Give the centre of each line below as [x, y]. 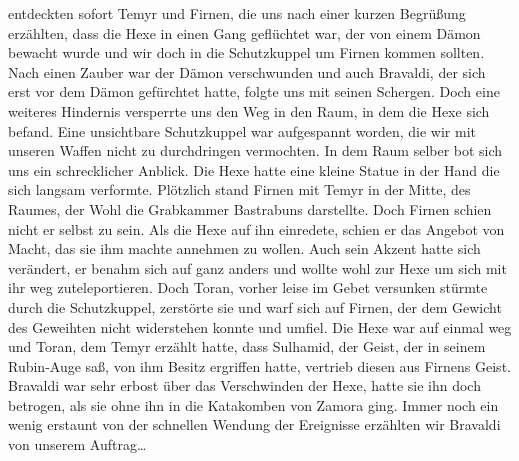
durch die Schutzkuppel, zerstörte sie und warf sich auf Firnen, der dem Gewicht [255, 306]
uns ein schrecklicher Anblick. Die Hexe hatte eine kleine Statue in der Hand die [254, 169]
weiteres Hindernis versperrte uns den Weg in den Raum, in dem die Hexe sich [249, 110]
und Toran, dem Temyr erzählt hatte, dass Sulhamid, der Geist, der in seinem [247, 346]
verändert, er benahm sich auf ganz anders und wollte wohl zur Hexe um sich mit [257, 267]
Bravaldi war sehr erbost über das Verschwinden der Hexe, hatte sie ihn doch [244, 385]
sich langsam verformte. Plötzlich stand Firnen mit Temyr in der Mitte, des [239, 189]
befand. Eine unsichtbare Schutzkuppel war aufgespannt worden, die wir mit [242, 130]
